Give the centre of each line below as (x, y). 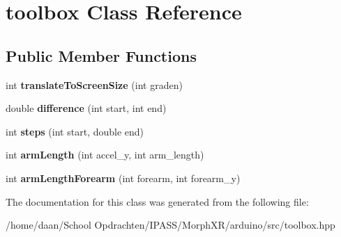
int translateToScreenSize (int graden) (94, 84)
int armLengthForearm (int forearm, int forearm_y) (123, 178)
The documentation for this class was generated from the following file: (157, 201)
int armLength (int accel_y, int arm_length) (105, 155)
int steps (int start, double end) (75, 131)
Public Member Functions (101, 55)
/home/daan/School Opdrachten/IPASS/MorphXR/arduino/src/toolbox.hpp (170, 225)
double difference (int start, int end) (86, 108)
